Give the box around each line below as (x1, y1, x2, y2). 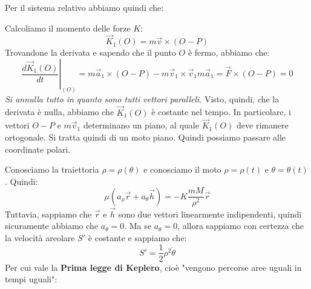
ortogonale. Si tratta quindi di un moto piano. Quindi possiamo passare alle (5, 131, 286, 144)
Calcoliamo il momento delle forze (5, 21, 131, 34)
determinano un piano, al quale (83, 119, 199, 131)
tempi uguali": (5, 273, 57, 285)
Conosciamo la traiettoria (5, 163, 99, 176)
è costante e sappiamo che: (88, 231, 187, 244)
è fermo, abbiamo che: (188, 46, 270, 59)
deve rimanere (237, 119, 289, 131)
